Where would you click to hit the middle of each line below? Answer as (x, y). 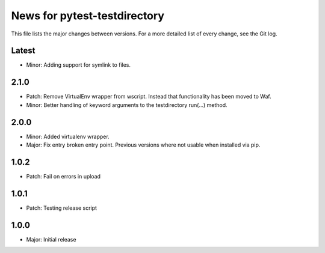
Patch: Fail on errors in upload (63, 176)
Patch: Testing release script (62, 208)
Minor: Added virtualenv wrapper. (68, 136)
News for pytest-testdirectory (88, 16)
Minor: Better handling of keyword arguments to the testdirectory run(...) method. (127, 105)
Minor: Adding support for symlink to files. (79, 65)
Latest (23, 51)
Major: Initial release (51, 239)
